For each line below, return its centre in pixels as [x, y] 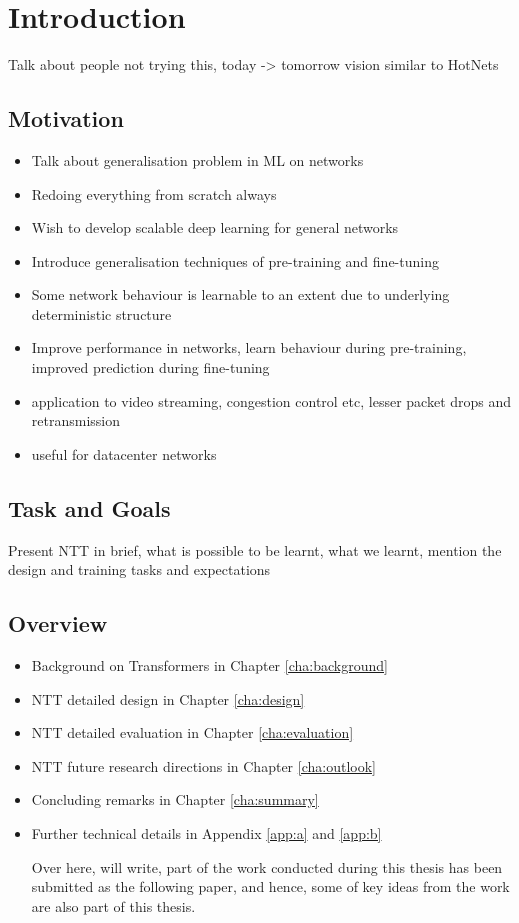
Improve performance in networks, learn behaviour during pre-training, [249, 347]
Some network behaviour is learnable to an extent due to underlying [240, 294]
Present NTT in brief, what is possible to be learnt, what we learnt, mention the [255, 549]
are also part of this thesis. [113, 905]
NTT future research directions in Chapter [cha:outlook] [203, 765]
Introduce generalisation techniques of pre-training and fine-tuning [235, 260]
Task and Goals [89, 507]
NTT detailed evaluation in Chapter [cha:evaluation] [192, 732]
